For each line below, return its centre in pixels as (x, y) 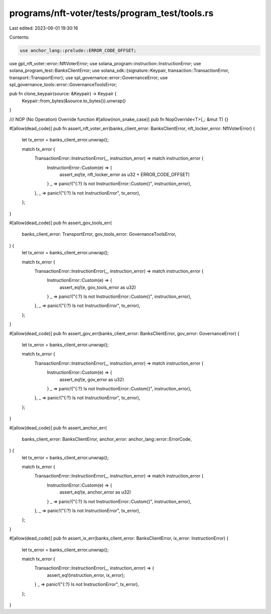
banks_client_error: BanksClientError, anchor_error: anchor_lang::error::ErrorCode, (107, 439)
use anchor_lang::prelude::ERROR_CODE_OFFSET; (78, 50)
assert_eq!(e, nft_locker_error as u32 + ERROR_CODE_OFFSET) (125, 174)
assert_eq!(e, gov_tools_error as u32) (98, 287)
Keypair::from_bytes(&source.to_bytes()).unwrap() (74, 101)
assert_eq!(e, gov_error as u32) (92, 379)
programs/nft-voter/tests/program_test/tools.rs (111, 13)
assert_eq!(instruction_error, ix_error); (86, 575)
